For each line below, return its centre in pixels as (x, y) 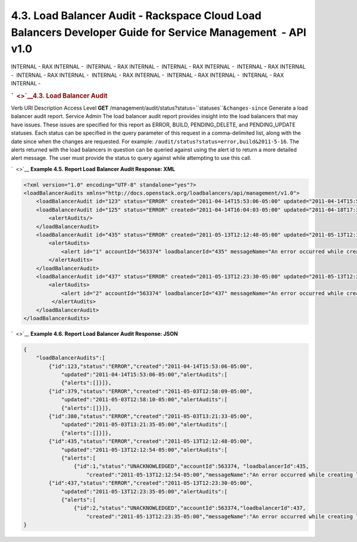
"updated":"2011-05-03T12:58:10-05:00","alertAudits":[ (144, 400)
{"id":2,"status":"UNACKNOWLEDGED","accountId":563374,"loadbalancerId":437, (190, 508)
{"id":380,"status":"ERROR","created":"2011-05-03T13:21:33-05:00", (151, 416)
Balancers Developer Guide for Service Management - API (159, 32)
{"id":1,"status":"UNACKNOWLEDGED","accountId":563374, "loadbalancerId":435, (191, 466)
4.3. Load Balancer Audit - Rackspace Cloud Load (136, 16)
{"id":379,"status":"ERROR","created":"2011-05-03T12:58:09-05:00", (151, 391)
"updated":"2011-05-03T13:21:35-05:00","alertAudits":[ (144, 425)
